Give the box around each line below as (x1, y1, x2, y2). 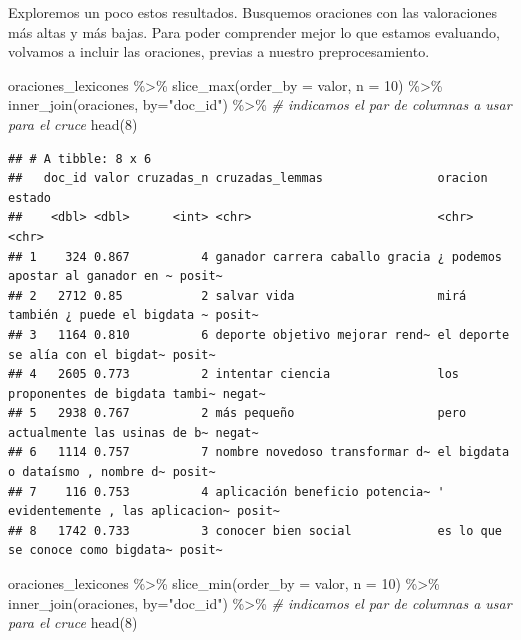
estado (8, 190, 51, 205)
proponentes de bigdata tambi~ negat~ (8, 386, 266, 401)
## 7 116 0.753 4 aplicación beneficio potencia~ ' (8, 484, 445, 499)
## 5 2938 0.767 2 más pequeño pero (8, 406, 467, 421)
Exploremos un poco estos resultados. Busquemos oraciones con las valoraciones (8, 2, 497, 22)
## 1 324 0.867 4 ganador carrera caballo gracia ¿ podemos (8, 249, 502, 264)
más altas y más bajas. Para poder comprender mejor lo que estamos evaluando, (8, 21, 500, 42)
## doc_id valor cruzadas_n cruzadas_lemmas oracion (8, 171, 488, 186)
